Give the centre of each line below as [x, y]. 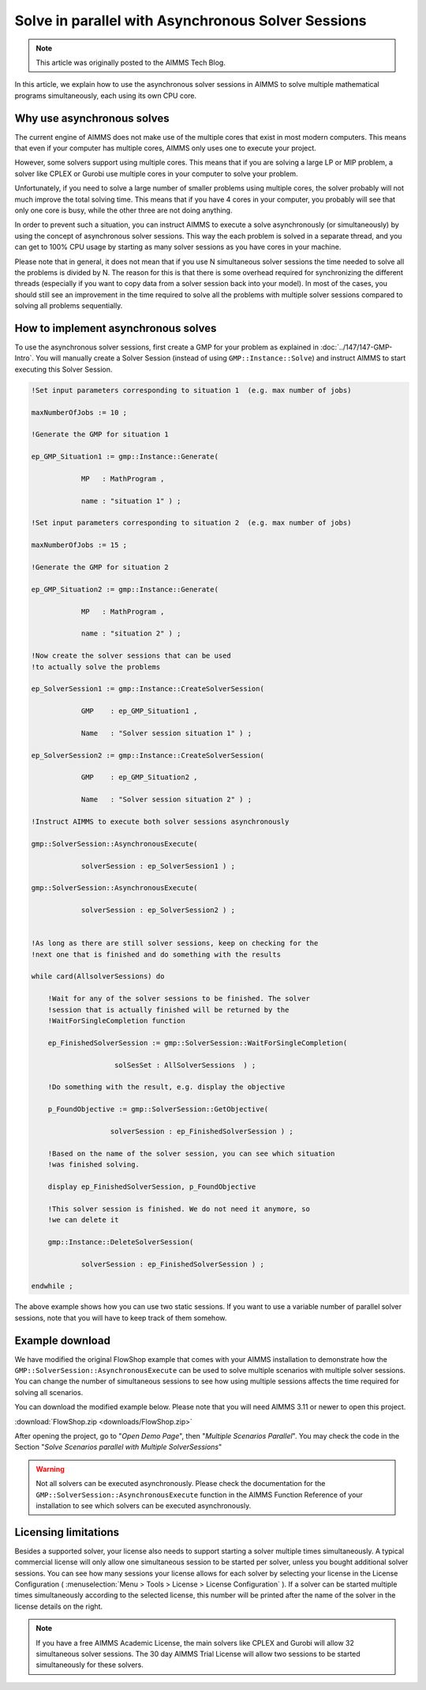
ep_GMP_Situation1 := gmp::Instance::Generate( [125, 457]
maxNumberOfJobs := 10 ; [79, 412]
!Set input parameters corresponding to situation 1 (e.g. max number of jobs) [191, 390]
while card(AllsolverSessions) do [98, 977]
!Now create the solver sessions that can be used [131, 656]
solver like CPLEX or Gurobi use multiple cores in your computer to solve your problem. [156, 173]
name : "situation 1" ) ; [131, 501]
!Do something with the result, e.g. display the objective [166, 1087]
